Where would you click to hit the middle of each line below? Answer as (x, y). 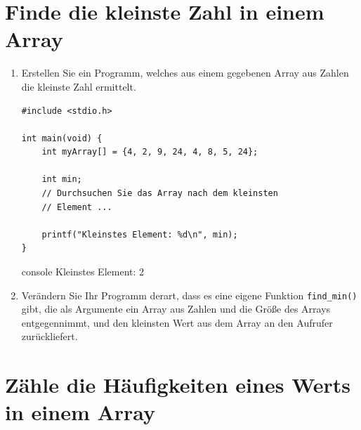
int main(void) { (62, 138)
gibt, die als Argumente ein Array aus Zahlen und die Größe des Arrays (176, 309)
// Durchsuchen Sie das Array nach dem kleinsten (160, 194)
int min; (62, 180)
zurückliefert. (50, 336)
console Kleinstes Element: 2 (83, 272)
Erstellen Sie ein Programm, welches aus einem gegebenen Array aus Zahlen (185, 73)
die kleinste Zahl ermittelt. (79, 86)
